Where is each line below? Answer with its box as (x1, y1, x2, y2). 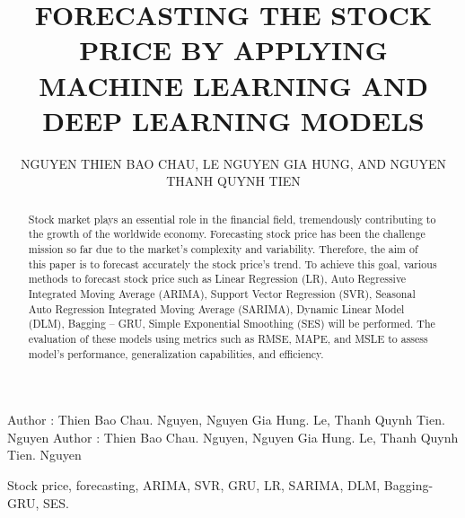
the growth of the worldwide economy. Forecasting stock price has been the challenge (28, 226, 426, 241)
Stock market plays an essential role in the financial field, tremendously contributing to (28, 211, 436, 226)
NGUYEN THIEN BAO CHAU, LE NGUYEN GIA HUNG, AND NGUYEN (20, 154, 447, 172)
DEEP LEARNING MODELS (42, 101, 425, 138)
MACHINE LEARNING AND (39, 66, 428, 103)
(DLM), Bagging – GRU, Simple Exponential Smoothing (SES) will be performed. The (28, 316, 435, 331)
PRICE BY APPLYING (79, 31, 388, 68)
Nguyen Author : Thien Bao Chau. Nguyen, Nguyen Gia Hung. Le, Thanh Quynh (7, 427, 459, 446)
